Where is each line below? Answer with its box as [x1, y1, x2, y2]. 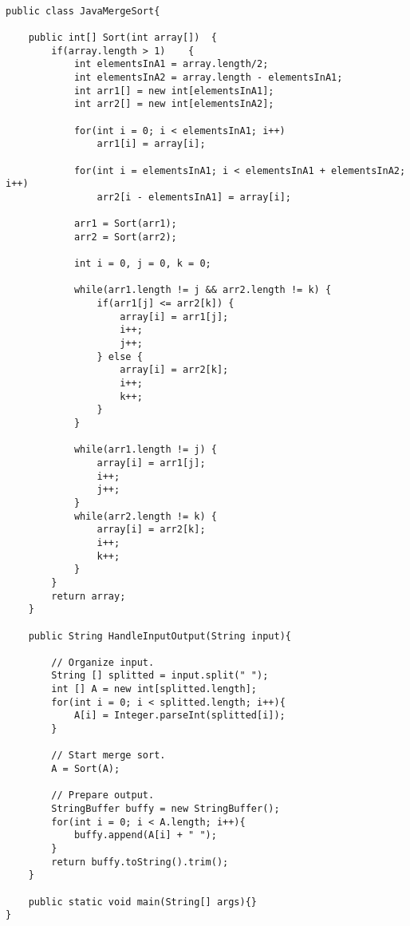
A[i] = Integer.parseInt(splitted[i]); [73, 710, 286, 722]
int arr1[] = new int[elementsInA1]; [73, 85, 274, 97]
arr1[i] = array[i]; [97, 138, 206, 150]
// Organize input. [51, 656, 155, 668]
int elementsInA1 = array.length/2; [73, 58, 269, 70]
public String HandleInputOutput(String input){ [28, 630, 291, 642]
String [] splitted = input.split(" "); [51, 670, 269, 682]
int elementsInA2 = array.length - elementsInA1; [73, 71, 343, 83]
